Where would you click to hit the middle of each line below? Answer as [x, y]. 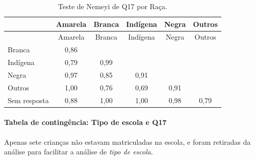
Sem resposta [28, 100]
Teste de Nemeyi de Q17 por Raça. [112, 6]
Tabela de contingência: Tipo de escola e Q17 [85, 122]
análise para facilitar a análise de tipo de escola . [79, 152]
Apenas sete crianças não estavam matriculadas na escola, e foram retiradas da [127, 141]
